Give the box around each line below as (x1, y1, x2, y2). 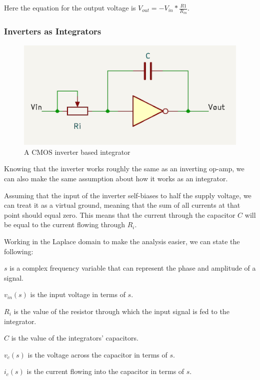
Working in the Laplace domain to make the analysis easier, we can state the (4, 236, 240, 247)
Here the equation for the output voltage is (4, 2, 136, 12)
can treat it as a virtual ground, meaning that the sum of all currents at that (4, 200, 240, 210)
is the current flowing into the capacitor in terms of (26, 366, 184, 377)
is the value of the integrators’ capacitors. (11, 333, 138, 343)
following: (4, 246, 33, 256)
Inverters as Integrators (4, 25, 101, 37)
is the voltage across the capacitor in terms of (27, 349, 167, 360)
